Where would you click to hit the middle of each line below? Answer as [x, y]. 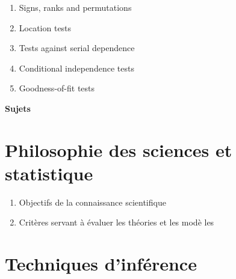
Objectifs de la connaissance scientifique [92, 202]
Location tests [45, 27]
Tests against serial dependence [77, 48]
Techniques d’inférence [101, 264]
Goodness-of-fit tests [57, 88]
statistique [49, 173]
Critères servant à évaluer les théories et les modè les [116, 222]
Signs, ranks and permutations [75, 7]
